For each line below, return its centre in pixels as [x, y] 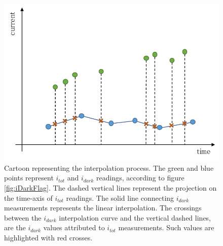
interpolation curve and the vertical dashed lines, [135, 217]
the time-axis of [28, 197]
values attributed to [74, 227]
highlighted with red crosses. [48, 237]
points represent [29, 178]
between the [23, 217]
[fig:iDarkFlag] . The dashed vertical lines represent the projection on [110, 187]
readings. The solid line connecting [120, 197]
